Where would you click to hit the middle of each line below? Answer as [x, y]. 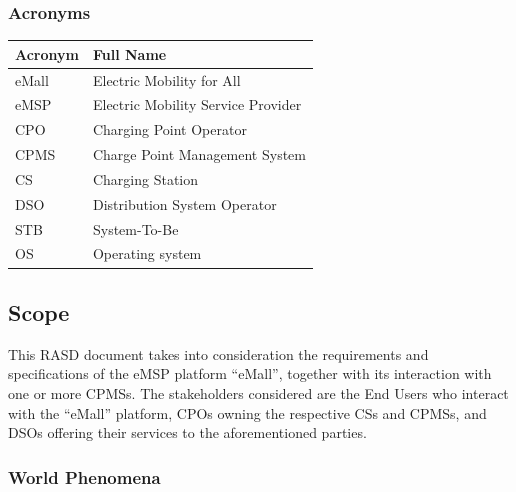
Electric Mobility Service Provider [197, 104]
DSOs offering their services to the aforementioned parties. [187, 432]
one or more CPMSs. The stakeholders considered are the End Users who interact [258, 392]
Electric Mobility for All [166, 79]
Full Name [129, 53]
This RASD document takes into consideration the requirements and [218, 353]
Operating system [147, 253]
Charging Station [145, 178]
